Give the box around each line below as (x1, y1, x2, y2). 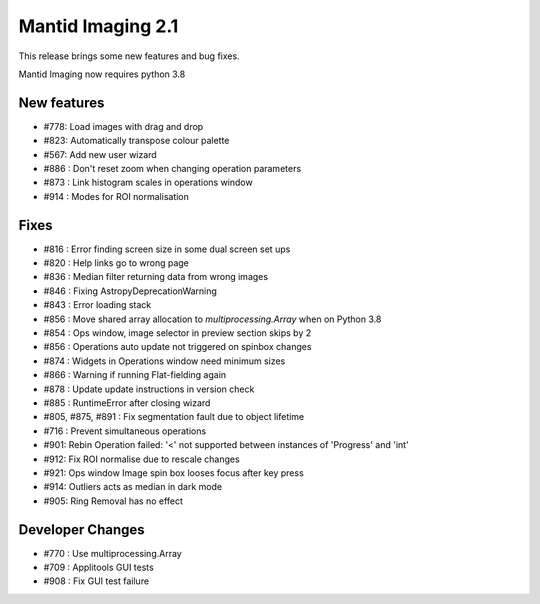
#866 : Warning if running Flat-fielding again (43, 369, 227, 381)
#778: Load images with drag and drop (43, 120, 204, 132)
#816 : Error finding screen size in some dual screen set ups (43, 243, 291, 255)
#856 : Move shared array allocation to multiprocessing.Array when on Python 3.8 (43, 313, 382, 325)
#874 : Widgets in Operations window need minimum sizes (43, 355, 286, 367)
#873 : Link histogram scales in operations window (43, 176, 254, 189)
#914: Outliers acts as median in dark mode (43, 481, 223, 493)
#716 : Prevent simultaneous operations (43, 425, 207, 437)
